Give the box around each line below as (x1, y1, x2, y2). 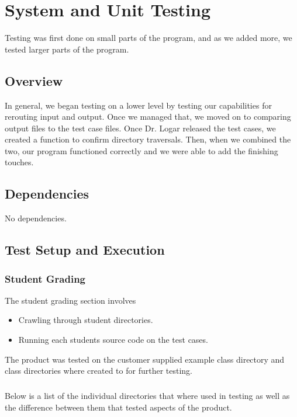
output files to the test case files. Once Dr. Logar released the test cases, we (5, 121, 276, 134)
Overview (5, 71, 63, 89)
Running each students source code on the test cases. (18, 333, 208, 346)
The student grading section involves (5, 294, 136, 306)
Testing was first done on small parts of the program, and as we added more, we (5, 32, 292, 44)
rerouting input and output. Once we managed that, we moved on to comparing (5, 110, 291, 123)
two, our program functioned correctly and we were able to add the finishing (5, 144, 278, 157)
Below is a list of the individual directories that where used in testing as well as (5, 390, 290, 402)
